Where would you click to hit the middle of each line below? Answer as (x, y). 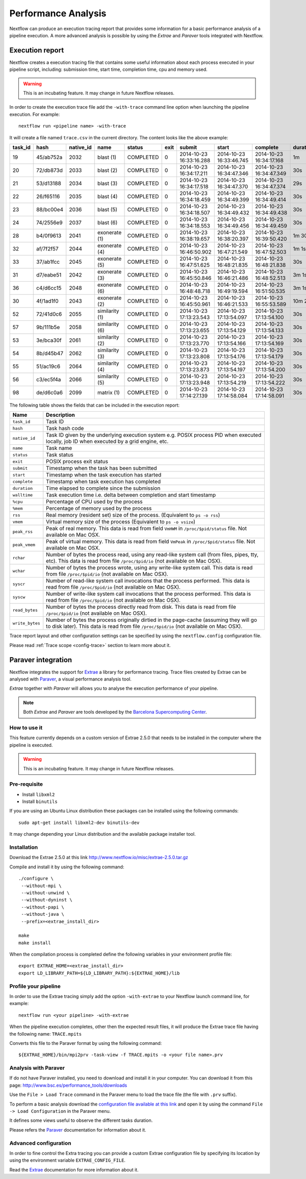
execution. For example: (35, 114)
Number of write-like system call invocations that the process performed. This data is (148, 594)
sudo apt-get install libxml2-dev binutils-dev (79, 822)
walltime (23, 495)
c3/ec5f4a (48, 379)
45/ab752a (49, 157)
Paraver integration (41, 660)
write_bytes (26, 623)
